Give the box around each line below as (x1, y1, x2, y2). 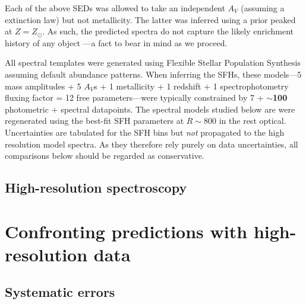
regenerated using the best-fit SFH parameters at (5, 114, 184, 127)
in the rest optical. (219, 114, 286, 127)
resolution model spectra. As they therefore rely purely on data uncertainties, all (5, 137, 298, 150)
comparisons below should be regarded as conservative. (5, 149, 204, 162)
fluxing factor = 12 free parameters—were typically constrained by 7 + (5, 91, 264, 104)
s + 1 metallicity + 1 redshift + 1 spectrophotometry (94, 79, 289, 92)
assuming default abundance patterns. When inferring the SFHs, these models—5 (5, 68, 302, 80)
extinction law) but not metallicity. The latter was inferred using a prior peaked (5, 13, 296, 25)
